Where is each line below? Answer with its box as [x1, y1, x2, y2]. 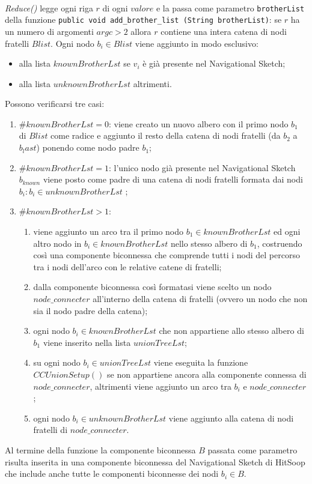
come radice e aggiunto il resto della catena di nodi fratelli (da [50, 129, 281, 142]
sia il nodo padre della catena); [33, 304, 148, 316]
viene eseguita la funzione [153, 356, 248, 369]
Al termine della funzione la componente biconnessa [5, 443, 196, 456]
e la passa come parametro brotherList [156, 1, 305, 14]
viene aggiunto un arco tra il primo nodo [33, 225, 184, 238]
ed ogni [274, 225, 301, 238]
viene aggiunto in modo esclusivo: [135, 37, 258, 49]
